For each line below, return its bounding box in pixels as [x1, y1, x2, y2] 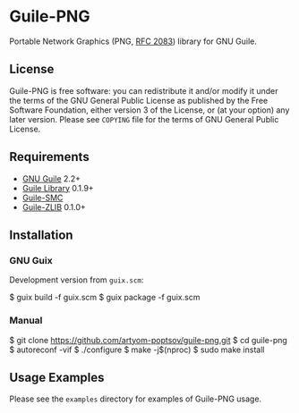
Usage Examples [9, 369, 105, 385]
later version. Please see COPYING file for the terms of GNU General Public [9, 114, 279, 124]
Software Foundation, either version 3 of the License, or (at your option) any [9, 105, 290, 115]
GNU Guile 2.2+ [21, 173, 81, 184]
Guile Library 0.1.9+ [21, 182, 94, 193]
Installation [9, 227, 73, 242]
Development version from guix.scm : [9, 274, 144, 285]
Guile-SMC [21, 192, 64, 203]
